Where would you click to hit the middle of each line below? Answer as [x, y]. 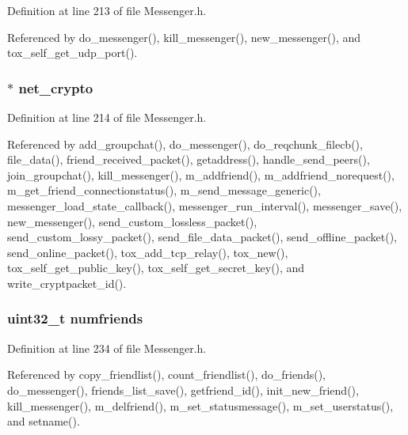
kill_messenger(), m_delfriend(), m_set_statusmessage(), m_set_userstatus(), [200, 405]
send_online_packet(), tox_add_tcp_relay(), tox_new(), [148, 252]
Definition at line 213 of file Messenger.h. [107, 10]
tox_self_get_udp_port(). [72, 53]
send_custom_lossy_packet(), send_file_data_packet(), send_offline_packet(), [202, 237]
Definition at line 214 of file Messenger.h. [107, 117]
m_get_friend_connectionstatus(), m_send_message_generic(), [164, 190]
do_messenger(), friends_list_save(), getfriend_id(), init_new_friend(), [183, 390]
